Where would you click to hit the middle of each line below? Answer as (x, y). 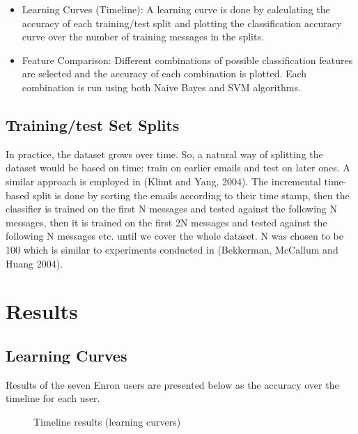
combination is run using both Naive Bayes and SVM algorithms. (161, 87)
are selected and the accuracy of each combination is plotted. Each (164, 73)
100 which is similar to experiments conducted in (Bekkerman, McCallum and (172, 249)
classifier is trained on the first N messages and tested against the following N (171, 209)
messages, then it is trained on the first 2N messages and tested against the (166, 222)
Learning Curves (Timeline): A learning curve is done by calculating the (176, 9)
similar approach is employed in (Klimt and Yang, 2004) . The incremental (163, 181)
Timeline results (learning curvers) (107, 421)
